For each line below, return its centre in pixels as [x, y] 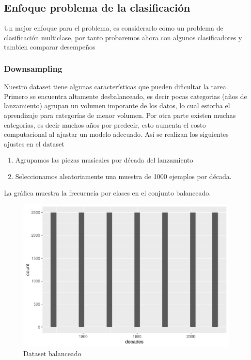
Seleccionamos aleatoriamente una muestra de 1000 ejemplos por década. [123, 176]
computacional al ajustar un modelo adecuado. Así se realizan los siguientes [116, 134]
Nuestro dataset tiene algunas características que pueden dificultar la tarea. [116, 87]
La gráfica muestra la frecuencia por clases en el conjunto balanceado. [108, 192]
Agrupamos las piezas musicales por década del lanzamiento [104, 160]
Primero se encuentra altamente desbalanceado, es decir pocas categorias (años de [125, 96]
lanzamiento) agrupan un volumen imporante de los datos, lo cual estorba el [117, 106]
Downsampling [33, 68]
